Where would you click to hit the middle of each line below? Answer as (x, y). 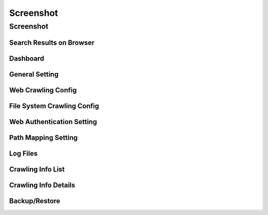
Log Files (23, 153)
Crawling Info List (37, 169)
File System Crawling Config (54, 106)
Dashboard (27, 58)
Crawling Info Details (42, 185)
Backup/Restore (35, 201)
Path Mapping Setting (43, 137)
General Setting (34, 74)
